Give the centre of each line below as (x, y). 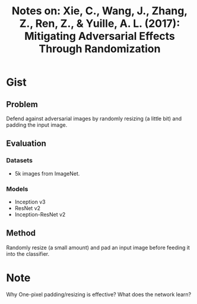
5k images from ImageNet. (47, 173)
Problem (22, 104)
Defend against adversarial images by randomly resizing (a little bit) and (94, 118)
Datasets (19, 161)
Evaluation (26, 144)
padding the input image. (37, 125)
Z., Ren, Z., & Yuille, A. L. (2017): (100, 23)
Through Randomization (100, 49)
